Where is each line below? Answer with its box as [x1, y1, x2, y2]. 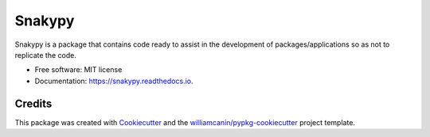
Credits [14, 97, 53, 110]
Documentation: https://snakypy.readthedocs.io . [34, 76, 193, 86]
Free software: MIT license [34, 65, 123, 74]
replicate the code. [14, 50, 77, 59]
